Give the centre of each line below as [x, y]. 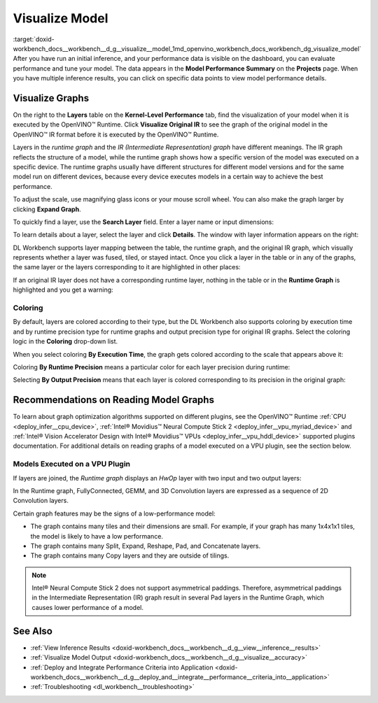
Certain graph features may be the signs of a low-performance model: [114, 513]
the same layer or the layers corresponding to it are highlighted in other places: [127, 267]
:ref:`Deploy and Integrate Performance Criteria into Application [122, 667]
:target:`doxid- [34, 39]
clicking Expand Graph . [47, 209]
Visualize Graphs [51, 98]
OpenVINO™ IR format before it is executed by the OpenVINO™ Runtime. [116, 134]
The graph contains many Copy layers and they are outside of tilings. [130, 555]
